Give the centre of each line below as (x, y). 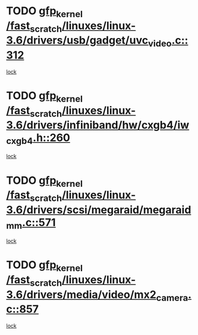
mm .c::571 (31, 223)
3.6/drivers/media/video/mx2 (81, 294)
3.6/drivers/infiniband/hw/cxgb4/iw (98, 125)
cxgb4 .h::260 (38, 139)
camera (172, 298)
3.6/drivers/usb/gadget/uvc (77, 40)
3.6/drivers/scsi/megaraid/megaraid (99, 210)
